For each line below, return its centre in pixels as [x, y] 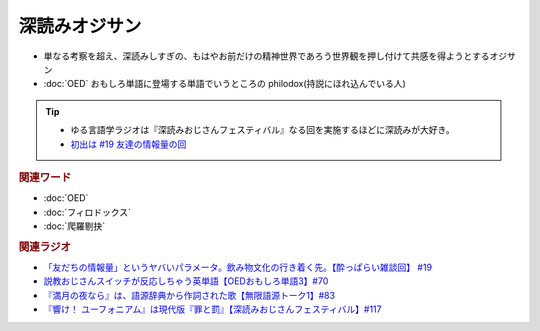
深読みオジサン [80, 26]
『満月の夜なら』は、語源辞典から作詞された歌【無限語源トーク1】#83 [189, 295]
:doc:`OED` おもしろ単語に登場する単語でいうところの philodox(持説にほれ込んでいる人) [224, 84]
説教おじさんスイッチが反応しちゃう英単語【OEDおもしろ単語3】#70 [186, 281]
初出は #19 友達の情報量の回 [128, 144]
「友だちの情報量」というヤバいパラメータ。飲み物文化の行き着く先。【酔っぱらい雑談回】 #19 [238, 267]
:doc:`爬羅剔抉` [74, 226]
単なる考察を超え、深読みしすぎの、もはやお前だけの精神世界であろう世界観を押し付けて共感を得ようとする [266, 56]
